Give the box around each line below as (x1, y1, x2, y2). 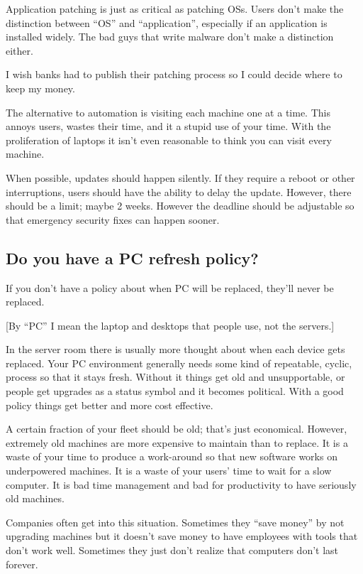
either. (6, 43, 33, 58)
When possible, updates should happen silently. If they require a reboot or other (6, 170, 355, 185)
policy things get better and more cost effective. (6, 397, 213, 412)
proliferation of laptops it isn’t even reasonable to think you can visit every (6, 132, 332, 147)
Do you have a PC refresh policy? (6, 247, 259, 269)
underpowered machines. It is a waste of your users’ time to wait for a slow (6, 463, 332, 478)
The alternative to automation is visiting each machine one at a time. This (6, 104, 330, 119)
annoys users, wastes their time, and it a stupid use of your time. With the (6, 119, 331, 134)
